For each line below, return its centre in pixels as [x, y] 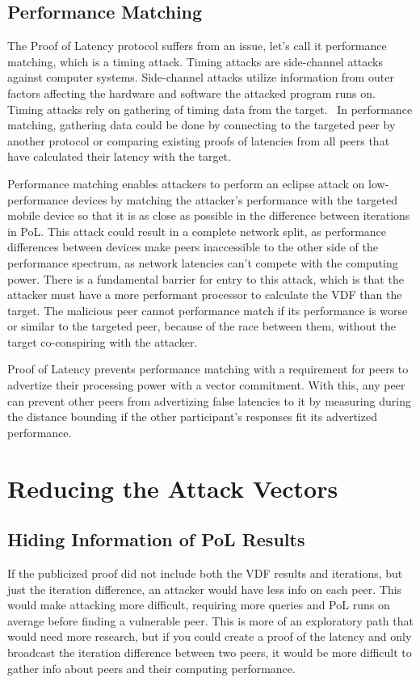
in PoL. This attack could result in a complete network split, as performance [197, 231]
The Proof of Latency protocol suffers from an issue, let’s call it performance [197, 46]
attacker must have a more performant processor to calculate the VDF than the [205, 295]
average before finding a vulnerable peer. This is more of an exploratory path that [210, 620]
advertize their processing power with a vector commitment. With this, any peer [206, 385]
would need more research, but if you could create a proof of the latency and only [210, 636]
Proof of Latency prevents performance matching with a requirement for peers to [208, 369]
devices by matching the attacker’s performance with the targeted [235, 199]
